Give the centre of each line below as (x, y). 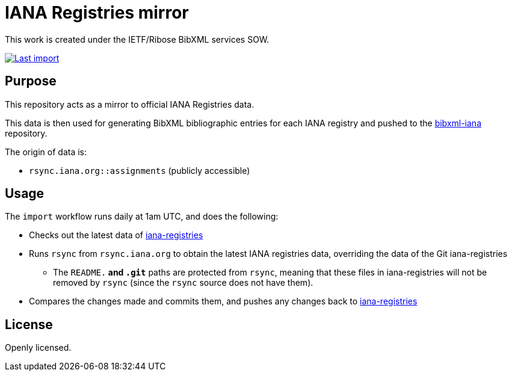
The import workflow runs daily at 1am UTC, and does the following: (142, 217)
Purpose (31, 81)
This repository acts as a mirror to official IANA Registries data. (130, 104)
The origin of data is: (46, 152)
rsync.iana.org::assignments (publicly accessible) (140, 170)
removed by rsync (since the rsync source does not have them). (183, 283)
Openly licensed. (38, 348)
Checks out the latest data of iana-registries (116, 235)
